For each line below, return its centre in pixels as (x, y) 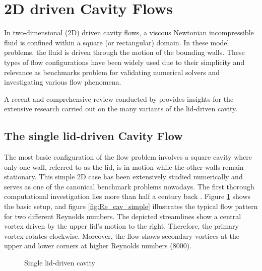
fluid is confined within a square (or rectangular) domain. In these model (117, 42)
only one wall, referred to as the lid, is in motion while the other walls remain (124, 166)
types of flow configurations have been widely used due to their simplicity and (124, 62)
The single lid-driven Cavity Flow (93, 136)
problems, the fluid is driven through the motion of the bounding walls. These (124, 52)
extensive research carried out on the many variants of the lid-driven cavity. (121, 109)
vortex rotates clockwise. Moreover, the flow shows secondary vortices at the (122, 235)
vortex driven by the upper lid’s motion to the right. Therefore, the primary (121, 226)
